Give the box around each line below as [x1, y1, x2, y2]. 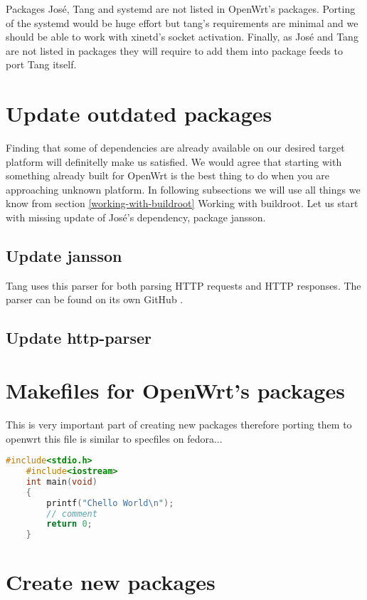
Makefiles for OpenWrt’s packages [6, 376, 345, 405]
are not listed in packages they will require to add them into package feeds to [6, 43, 343, 58]
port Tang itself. [6, 57, 77, 72]
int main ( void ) [26, 476, 97, 487]
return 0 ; [46, 519, 92, 530]
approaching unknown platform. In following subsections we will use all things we [6, 181, 361, 196]
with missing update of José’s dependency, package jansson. [6, 210, 266, 225]
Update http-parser [6, 327, 151, 349]
